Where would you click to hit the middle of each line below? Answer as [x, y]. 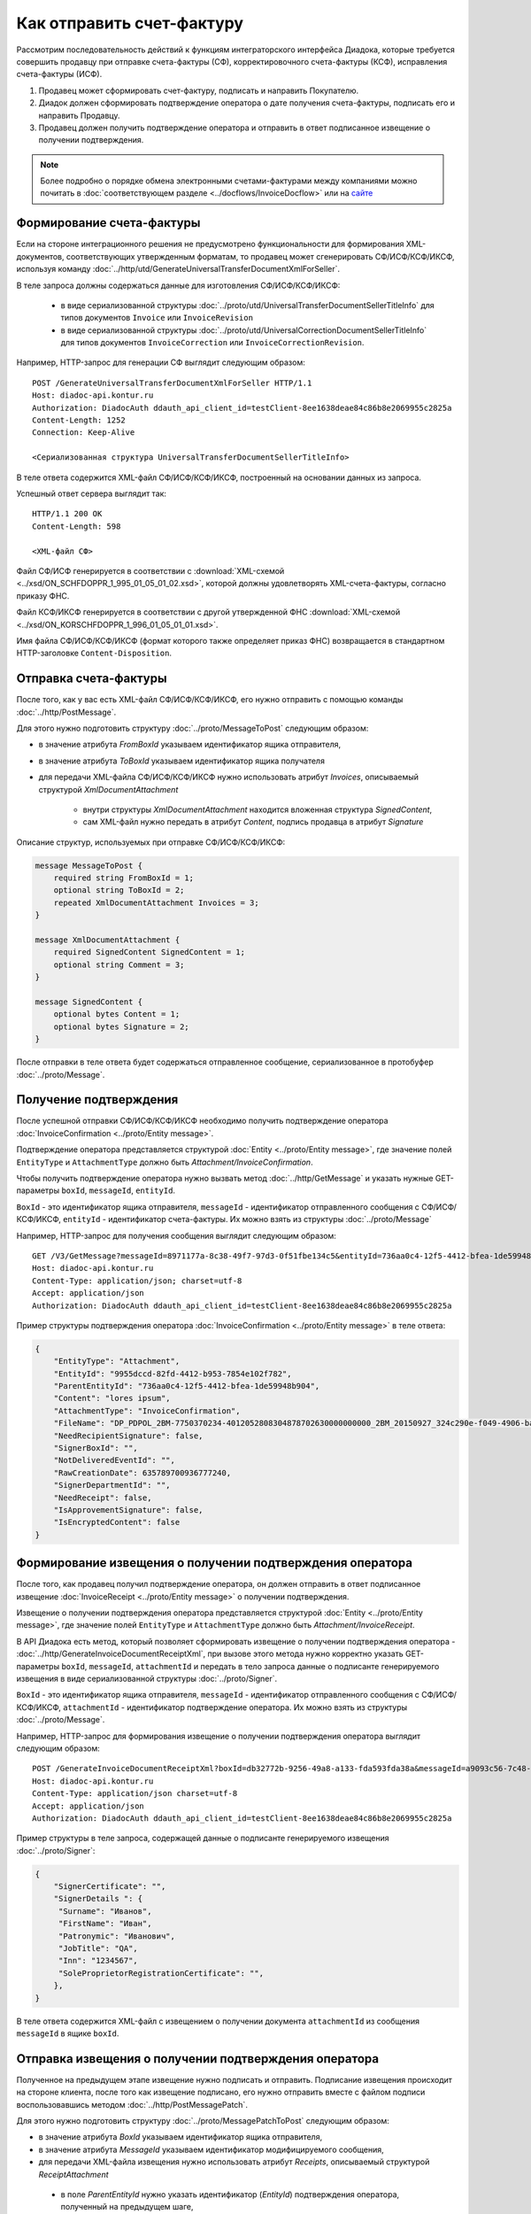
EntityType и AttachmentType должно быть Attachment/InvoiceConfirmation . [165, 1162]
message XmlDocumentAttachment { [108, 940]
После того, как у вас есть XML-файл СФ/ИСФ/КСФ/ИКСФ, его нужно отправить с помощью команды [210, 700]
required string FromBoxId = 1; [124, 878]
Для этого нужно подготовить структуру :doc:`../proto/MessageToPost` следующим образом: [192, 728]
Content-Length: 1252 [79, 420]
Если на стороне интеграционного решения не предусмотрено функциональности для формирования [210, 244]
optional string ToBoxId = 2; [119, 890]
